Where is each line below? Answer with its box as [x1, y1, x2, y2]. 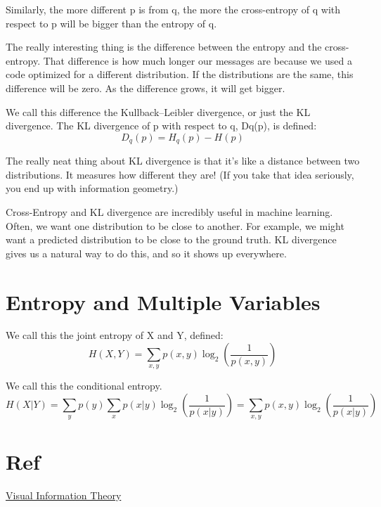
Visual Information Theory [6, 487, 122, 502]
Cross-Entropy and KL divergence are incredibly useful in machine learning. [6, 204, 333, 219]
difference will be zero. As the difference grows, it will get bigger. [6, 80, 285, 95]
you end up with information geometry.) [6, 181, 179, 195]
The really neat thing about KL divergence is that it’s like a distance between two [6, 153, 360, 168]
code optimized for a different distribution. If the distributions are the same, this [6, 67, 354, 82]
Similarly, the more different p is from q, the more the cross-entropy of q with [6, 2, 341, 16]
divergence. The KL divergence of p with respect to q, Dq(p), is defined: [6, 118, 317, 133]
